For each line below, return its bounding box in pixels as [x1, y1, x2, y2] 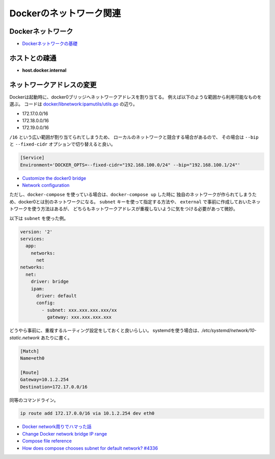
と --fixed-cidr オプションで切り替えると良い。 [9, 141, 116, 147]
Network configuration [22, 182, 70, 188]
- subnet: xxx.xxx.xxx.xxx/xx [41, 307, 117, 313]
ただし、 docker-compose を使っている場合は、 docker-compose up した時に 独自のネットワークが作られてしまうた [9, 192, 257, 198]
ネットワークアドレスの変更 [9, 80, 97, 89]
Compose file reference [22, 438, 72, 444]
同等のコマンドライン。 [9, 397, 59, 403]
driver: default [36, 293, 77, 299]
